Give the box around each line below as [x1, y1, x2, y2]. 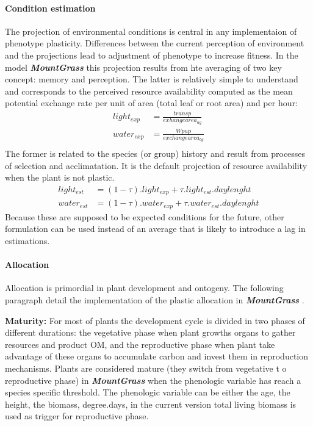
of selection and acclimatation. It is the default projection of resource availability [5, 159, 308, 171]
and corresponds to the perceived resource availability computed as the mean [5, 84, 293, 97]
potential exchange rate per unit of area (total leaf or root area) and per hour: [5, 96, 298, 109]
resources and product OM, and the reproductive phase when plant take [5, 338, 275, 350]
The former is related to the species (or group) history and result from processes [5, 147, 306, 160]
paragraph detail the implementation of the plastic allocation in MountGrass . [5, 294, 304, 306]
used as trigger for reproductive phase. [5, 410, 149, 422]
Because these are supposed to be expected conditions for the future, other [5, 210, 284, 223]
